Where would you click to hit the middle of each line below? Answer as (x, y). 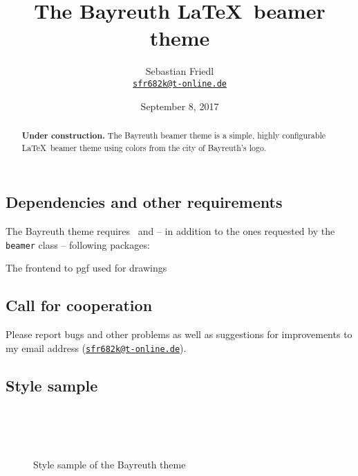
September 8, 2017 (180, 106)
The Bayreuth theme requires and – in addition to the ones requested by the (170, 231)
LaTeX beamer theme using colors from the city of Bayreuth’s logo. (144, 147)
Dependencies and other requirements (144, 202)
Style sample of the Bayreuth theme (110, 465)
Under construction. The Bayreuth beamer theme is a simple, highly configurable (173, 135)
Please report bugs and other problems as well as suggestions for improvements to (179, 334)
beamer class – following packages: (78, 244)
